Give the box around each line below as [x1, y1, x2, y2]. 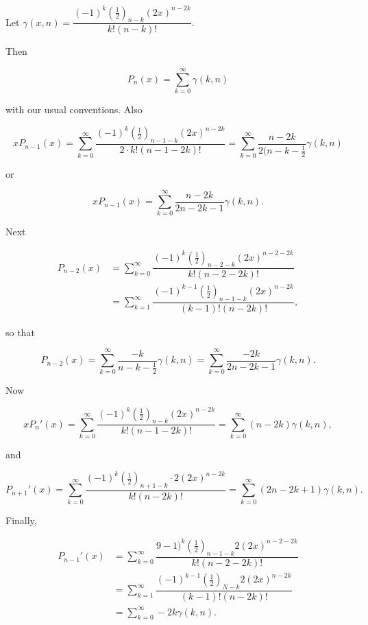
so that [5, 325, 35, 339]
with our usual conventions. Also [5, 102, 143, 117]
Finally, [5, 512, 37, 527]
